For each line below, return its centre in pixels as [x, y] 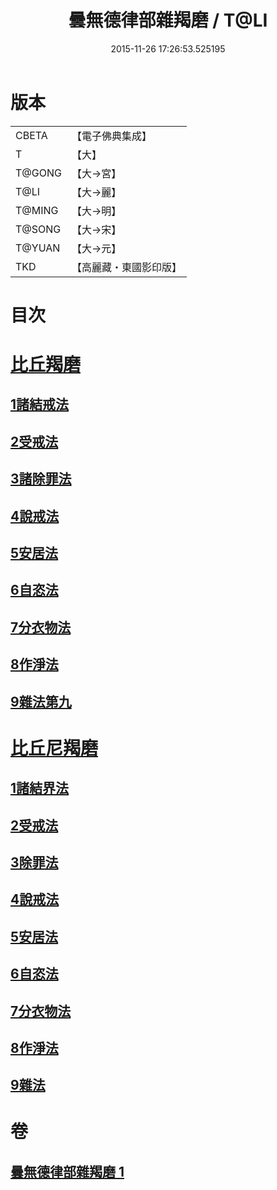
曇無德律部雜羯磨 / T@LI [168, 20]
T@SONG [38, 229]
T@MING [37, 210]
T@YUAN [38, 248]
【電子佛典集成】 [111, 136]
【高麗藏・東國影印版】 [126, 267]
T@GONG [38, 173]
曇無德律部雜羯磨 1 [67, 1171]
